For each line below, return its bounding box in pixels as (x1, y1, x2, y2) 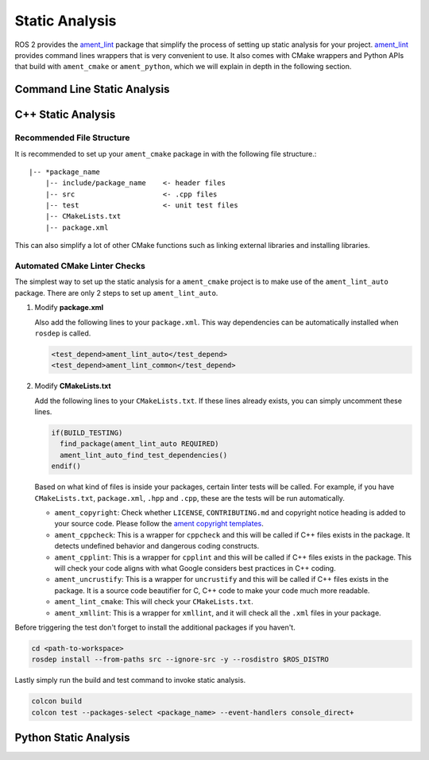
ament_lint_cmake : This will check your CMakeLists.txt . (54, 597, 254, 607)
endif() (51, 462, 81, 471)
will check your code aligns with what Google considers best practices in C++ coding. (54, 563, 337, 572)
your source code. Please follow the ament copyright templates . (54, 519, 264, 529)
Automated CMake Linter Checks (14, 261, 146, 271)
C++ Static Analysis (14, 108, 116, 122)
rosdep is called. (34, 328, 91, 338)
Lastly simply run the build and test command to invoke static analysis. (14, 676, 246, 685)
